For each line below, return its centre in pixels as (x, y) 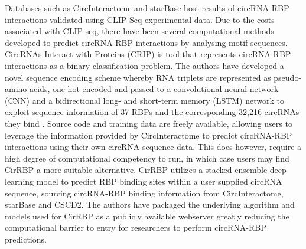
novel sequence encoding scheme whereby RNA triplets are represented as (138, 77)
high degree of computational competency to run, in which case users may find (147, 158)
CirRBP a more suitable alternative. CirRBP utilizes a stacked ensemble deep (146, 170)
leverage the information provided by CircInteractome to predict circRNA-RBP (149, 135)
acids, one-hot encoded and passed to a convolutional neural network (154, 89)
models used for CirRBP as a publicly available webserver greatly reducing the (147, 216)
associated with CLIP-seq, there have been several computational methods (139, 31)
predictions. (26, 239)
